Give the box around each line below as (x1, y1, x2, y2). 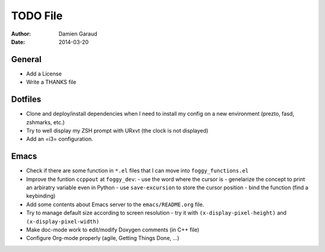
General (11, 54, 42, 65)
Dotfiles (11, 94, 42, 105)
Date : (11, 38, 25, 45)
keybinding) (26, 192, 56, 200)
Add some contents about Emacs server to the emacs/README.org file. (26, 201, 205, 208)
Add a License (26, 70, 62, 77)
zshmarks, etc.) (26, 118, 65, 126)
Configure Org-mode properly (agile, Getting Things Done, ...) (26, 235, 180, 242)
